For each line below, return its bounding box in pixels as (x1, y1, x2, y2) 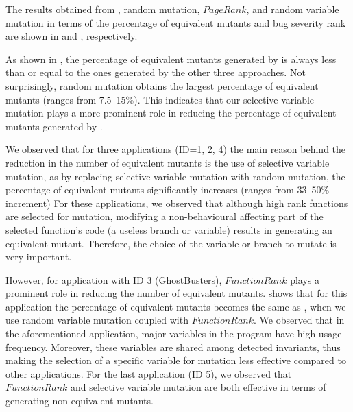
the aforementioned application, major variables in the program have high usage (5, 326, 342, 341)
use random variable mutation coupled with (5, 313, 188, 327)
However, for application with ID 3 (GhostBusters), (5, 272, 222, 287)
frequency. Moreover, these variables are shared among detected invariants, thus (5, 339, 341, 354)
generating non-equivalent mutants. (5, 393, 154, 408)
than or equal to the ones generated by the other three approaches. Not (5, 65, 306, 80)
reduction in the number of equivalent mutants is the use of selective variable (5, 155, 330, 169)
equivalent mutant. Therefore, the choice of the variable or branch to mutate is (5, 236, 337, 250)
